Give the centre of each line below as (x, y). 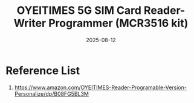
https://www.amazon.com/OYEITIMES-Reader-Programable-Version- (100, 87)
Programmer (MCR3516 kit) (118, 23)
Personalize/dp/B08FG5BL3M (51, 93)
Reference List (43, 70)
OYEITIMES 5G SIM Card (79, 11)
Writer (30, 23)
